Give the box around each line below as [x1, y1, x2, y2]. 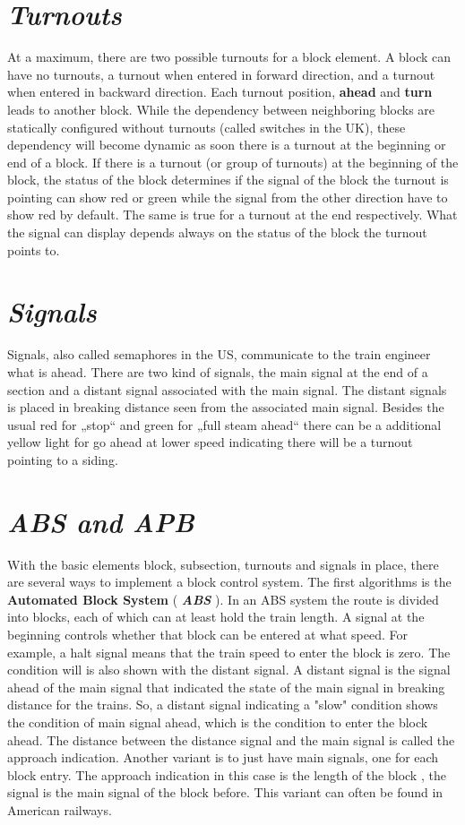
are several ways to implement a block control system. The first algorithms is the [7, 572, 452, 591]
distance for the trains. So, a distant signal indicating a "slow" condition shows [7, 695, 438, 714]
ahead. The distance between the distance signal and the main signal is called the [7, 730, 455, 749]
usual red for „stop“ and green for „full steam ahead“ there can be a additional [7, 415, 442, 434]
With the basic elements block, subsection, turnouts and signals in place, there [7, 554, 439, 573]
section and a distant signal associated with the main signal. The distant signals [7, 380, 447, 399]
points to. [7, 240, 60, 259]
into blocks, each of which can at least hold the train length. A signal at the [7, 607, 425, 626]
